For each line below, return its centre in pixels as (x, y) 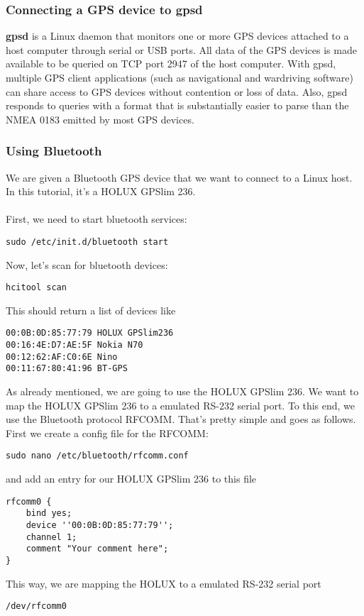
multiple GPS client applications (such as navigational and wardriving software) (180, 77)
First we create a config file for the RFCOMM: (107, 433)
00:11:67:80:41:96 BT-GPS (67, 369)
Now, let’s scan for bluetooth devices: (87, 264)
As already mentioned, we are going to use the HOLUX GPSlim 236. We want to (182, 391)
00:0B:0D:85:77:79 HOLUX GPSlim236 (90, 333)
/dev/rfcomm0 (36, 606)
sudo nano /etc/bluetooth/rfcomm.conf (97, 456)
